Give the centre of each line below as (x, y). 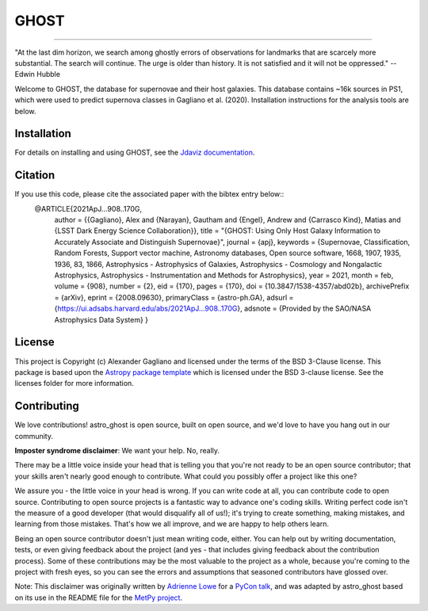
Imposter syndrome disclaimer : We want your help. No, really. (117, 450)
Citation (35, 176)
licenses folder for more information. (74, 384)
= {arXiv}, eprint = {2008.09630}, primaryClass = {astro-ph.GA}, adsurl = (174, 297)
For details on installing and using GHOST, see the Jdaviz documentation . (135, 153)
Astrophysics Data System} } (101, 319)
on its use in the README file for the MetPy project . (98, 598)
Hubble (49, 74)
